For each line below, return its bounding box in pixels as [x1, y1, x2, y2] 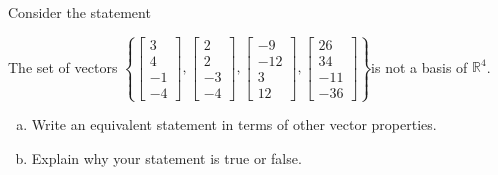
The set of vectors [8, 56, 118, 77]
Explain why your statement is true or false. [31, 147, 302, 168]
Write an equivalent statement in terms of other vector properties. [31, 114, 437, 135]
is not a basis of [371, 56, 468, 77]
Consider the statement [8, 2, 151, 22]
